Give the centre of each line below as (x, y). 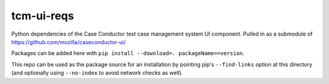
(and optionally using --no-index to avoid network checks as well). (97, 73)
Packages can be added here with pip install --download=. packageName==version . (128, 53)
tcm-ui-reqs (43, 16)
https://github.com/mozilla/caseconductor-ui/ (69, 42)
